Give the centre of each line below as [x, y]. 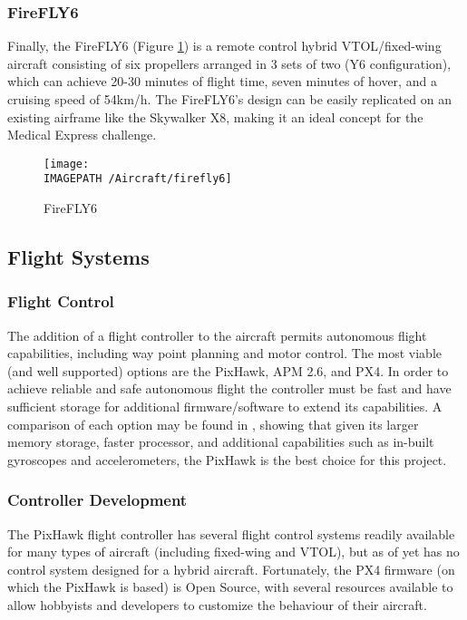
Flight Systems [78, 257]
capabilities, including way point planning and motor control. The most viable [225, 353]
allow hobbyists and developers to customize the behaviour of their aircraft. [217, 605]
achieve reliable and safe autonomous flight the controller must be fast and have [229, 388]
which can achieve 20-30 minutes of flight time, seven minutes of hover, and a [222, 81]
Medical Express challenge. [82, 135]
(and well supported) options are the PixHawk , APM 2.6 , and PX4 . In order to [228, 370]
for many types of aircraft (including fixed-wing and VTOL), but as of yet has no [233, 552]
